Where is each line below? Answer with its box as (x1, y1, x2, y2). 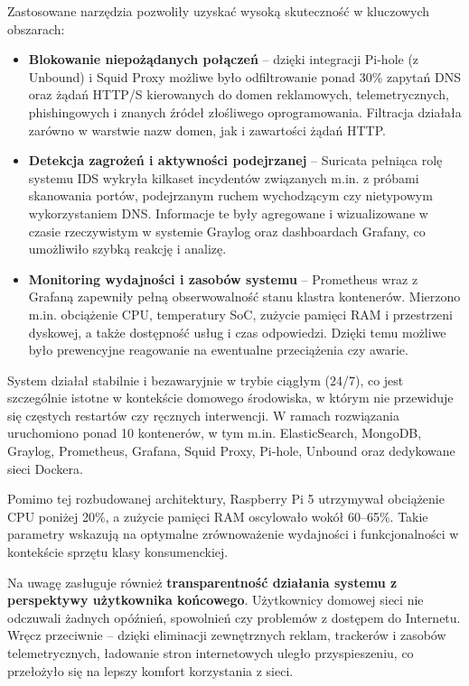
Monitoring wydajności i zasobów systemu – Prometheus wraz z (28, 269, 418, 288)
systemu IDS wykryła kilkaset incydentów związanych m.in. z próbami (28, 168, 419, 187)
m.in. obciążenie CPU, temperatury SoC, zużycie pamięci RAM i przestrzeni (28, 304, 454, 323)
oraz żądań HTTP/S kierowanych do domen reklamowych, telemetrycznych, (28, 85, 449, 104)
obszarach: (7, 19, 65, 38)
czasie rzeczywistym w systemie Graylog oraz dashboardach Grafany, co (28, 221, 426, 240)
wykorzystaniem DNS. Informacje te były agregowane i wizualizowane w (28, 203, 428, 222)
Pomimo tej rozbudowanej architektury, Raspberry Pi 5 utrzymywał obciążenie (7, 489, 445, 508)
